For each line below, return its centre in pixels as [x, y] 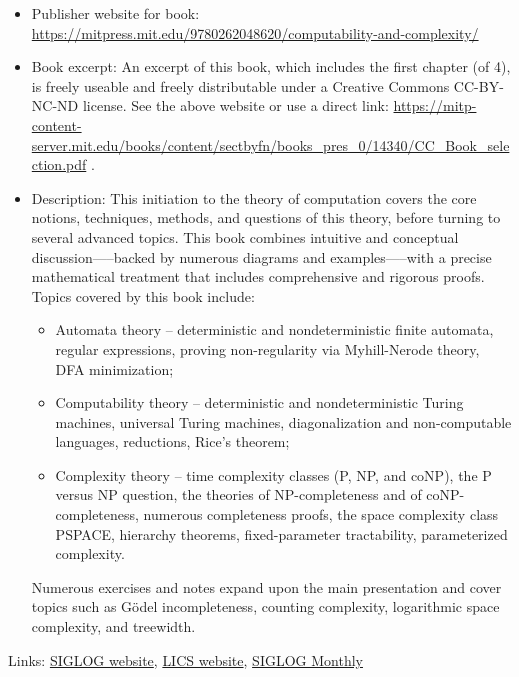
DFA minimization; [114, 368]
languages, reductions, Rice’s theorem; [172, 441]
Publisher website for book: [115, 13]
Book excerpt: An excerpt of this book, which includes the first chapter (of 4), [271, 66]
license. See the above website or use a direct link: [235, 105]
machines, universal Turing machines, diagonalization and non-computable [283, 421]
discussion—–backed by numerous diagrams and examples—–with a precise [261, 256]
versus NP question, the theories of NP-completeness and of [238, 494]
